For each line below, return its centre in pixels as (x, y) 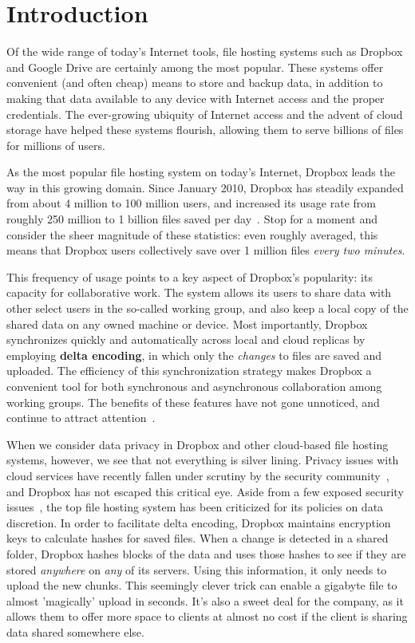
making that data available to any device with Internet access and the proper (196, 98)
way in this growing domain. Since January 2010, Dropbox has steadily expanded (205, 187)
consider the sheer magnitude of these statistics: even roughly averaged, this (192, 234)
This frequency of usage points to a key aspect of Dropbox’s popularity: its (190, 276)
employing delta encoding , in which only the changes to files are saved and (194, 355)
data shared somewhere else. (75, 631)
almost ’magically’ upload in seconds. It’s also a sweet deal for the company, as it (205, 600)
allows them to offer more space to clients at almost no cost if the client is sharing (207, 616)
